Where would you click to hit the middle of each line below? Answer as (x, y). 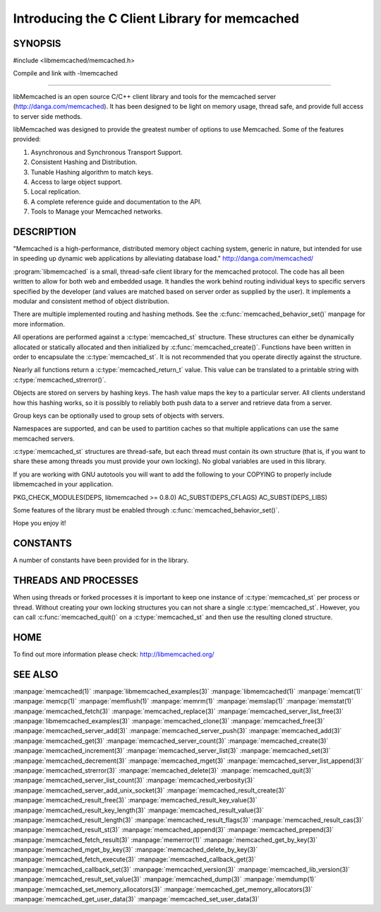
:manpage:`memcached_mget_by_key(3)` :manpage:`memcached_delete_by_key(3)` (135, 850)
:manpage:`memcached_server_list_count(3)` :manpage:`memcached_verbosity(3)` (134, 781)
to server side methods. (48, 116)
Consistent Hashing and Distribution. (84, 162)
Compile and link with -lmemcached (65, 74)
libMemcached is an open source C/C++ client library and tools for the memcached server (145, 96)
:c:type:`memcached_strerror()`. (60, 380)
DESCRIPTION (45, 232)
